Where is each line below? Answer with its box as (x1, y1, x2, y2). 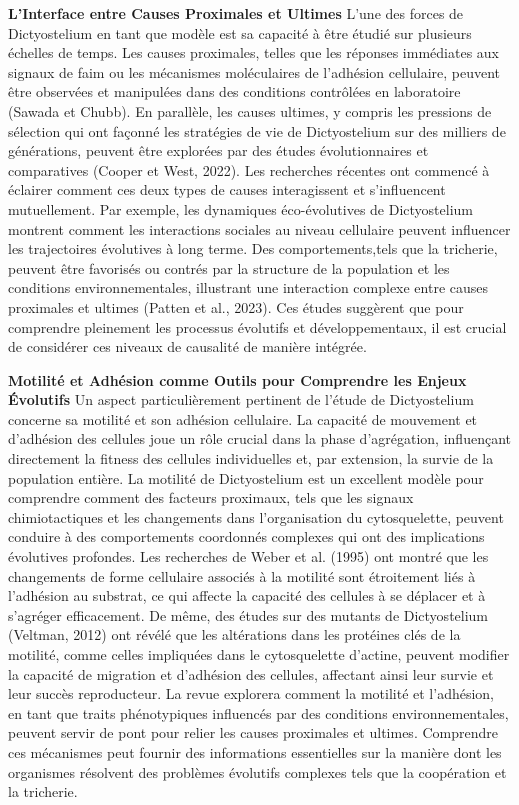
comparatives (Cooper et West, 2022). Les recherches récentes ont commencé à (8, 159, 490, 180)
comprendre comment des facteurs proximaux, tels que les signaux (8, 487, 414, 508)
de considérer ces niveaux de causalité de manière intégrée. (8, 336, 367, 357)
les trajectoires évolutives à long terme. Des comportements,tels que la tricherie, (8, 238, 498, 259)
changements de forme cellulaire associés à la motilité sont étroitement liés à (8, 565, 476, 586)
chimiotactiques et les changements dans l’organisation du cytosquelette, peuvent (8, 506, 504, 527)
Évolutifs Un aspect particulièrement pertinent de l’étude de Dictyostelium (8, 389, 474, 410)
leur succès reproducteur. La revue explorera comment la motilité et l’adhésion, (8, 683, 495, 704)
